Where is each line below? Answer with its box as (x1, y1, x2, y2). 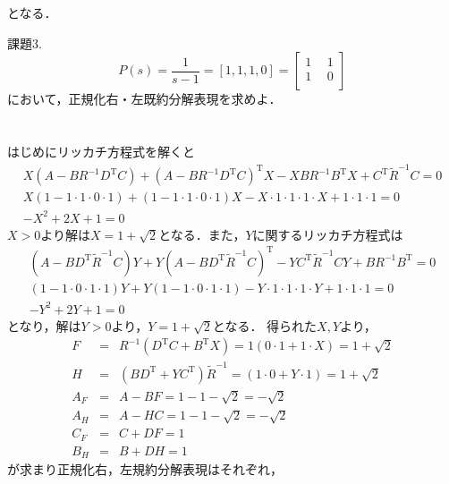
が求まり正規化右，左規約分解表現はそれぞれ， (7, 460, 283, 479)
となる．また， (158, 225, 246, 243)
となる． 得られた (212, 316, 318, 335)
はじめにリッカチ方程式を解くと (7, 141, 195, 160)
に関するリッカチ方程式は (252, 225, 403, 243)
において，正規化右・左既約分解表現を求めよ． (7, 89, 282, 108)
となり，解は (7, 316, 81, 335)
